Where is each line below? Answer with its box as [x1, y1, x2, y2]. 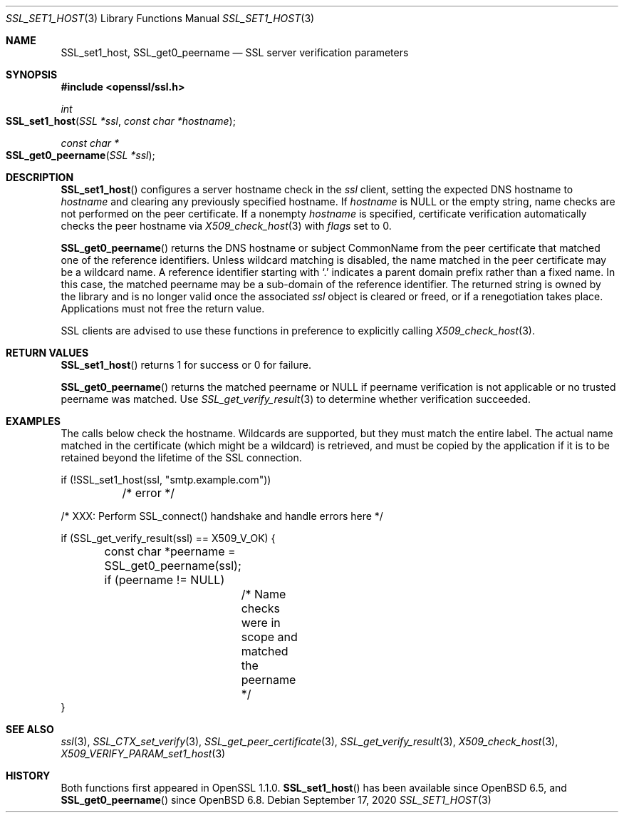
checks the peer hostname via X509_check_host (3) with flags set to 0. [61, 220, 392, 232]
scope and [241, 630, 298, 644]
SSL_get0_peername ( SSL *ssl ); [6, 149, 155, 161]
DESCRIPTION [6, 171, 74, 183]
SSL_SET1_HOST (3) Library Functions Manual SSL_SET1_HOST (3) [6, 12, 315, 24]
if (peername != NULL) [104, 573, 225, 587]
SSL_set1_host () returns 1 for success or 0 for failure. [61, 359, 312, 371]
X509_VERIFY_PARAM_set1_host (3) [61, 747, 226, 760]
